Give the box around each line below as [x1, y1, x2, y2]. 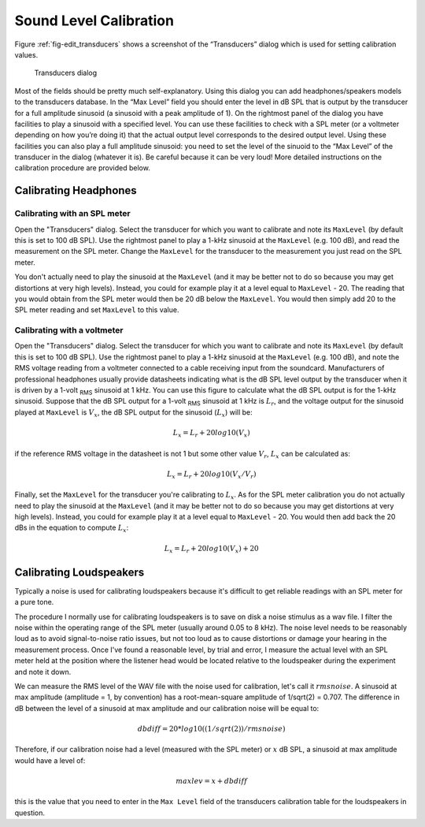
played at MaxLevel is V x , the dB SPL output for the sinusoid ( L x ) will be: [14, 407, 253, 419]
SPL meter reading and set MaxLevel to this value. [14, 305, 179, 315]
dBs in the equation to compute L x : [14, 523, 129, 535]
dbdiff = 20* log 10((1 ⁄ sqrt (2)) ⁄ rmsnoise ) [138, 725, 286, 733]
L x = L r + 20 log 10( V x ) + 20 [164, 544, 259, 555]
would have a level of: [14, 755, 86, 765]
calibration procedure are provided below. [14, 163, 151, 173]
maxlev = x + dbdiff [176, 777, 248, 785]
